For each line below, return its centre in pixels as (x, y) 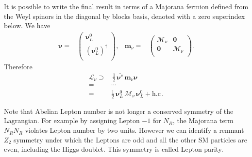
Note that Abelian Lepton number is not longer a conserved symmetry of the (119, 111)
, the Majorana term (203, 120)
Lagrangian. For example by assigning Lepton (72, 120)
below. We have (27, 25)
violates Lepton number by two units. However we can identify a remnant (134, 130)
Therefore (18, 66)
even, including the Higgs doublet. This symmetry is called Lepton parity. (114, 149)
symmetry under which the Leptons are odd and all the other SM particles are (130, 139)
